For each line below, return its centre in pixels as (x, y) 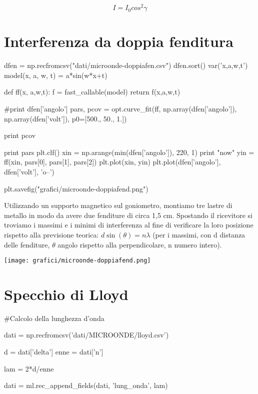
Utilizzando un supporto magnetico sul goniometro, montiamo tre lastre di (118, 205)
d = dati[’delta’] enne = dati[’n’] (54, 352)
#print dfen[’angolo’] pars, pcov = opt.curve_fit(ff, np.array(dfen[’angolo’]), (120, 108)
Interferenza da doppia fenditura (119, 41)
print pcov (20, 135)
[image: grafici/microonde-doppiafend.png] (77, 261)
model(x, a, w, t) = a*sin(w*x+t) (56, 75)
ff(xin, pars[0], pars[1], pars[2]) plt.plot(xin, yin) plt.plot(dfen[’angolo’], (112, 162)
